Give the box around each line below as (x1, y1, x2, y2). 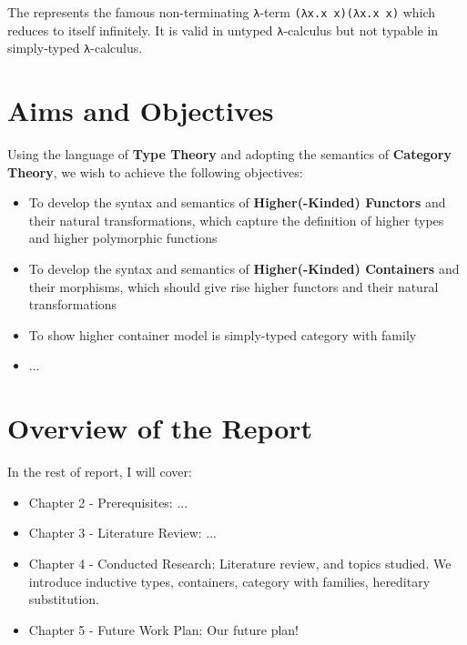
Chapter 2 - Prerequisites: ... (28, 492, 188, 511)
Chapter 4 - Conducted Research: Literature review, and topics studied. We (28, 553, 452, 572)
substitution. (28, 590, 99, 609)
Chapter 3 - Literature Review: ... (28, 523, 218, 542)
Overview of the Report (7, 409, 313, 447)
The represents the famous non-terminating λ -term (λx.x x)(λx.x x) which (7, 3, 436, 21)
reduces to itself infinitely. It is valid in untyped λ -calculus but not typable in (7, 20, 439, 39)
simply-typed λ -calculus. (7, 38, 143, 57)
